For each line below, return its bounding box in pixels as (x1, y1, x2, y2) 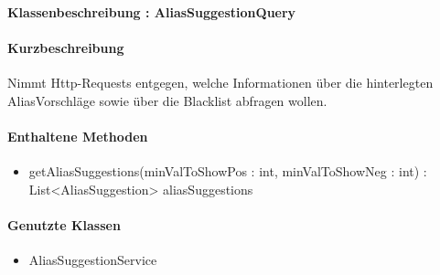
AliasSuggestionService (28, 249, 157, 269)
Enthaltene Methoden (7, 126, 148, 145)
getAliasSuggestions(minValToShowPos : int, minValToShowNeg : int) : (28, 161, 427, 180)
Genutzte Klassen (7, 215, 121, 234)
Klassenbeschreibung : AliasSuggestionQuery (7, 2, 296, 21)
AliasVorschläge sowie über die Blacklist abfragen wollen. (7, 90, 327, 110)
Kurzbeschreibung (7, 37, 124, 57)
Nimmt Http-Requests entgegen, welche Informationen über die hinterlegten (7, 72, 434, 91)
